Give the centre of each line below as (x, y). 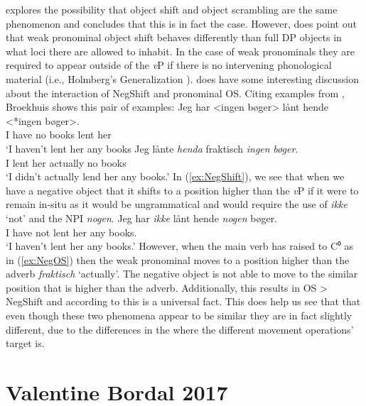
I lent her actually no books (66, 162)
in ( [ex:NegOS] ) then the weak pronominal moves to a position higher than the (178, 259)
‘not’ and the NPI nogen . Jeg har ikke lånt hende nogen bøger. (142, 218)
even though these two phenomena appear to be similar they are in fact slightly (179, 316)
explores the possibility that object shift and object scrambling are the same (172, 9)
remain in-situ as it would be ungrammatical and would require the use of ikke (177, 204)
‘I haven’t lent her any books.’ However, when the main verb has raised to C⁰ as (180, 246)
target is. (25, 343)
